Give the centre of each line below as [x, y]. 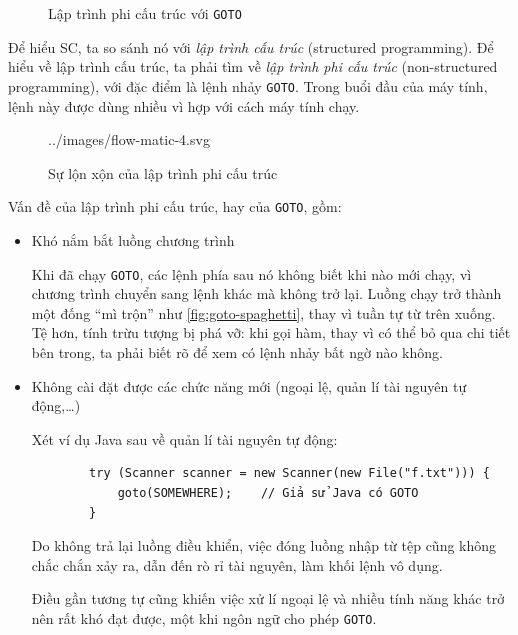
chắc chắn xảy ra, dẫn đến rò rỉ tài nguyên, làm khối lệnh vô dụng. [237, 564]
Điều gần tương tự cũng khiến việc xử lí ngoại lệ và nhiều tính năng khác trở [268, 598]
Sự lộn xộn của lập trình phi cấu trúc [163, 172]
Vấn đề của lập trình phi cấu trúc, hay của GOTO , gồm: [175, 206]
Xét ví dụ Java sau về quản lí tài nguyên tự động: [184, 438]
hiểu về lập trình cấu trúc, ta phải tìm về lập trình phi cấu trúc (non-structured [253, 66]
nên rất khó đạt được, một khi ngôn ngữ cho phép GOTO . [204, 617]
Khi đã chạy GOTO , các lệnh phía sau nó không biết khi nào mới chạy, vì [251, 273]
